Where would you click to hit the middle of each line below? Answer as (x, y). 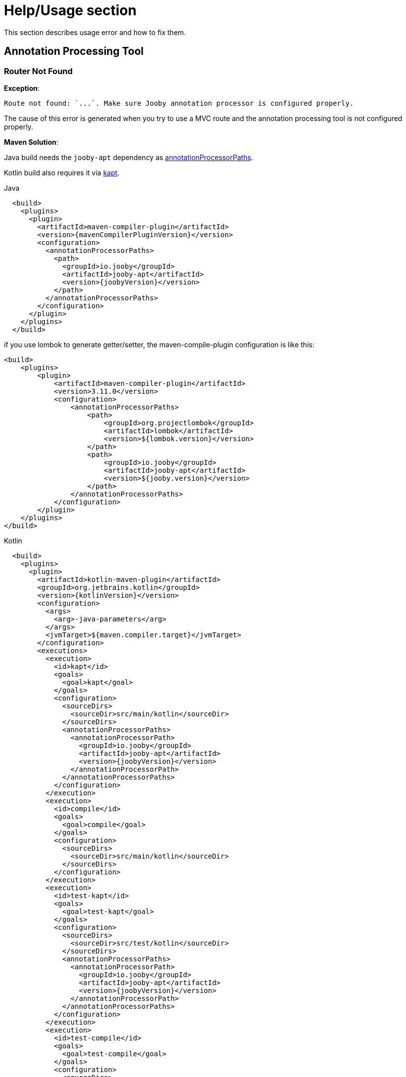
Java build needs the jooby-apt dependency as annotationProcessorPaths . (129, 157)
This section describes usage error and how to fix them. (95, 32)
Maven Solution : (31, 142)
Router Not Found (39, 71)
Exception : (22, 88)
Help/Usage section (70, 10)
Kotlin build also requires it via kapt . (62, 172)
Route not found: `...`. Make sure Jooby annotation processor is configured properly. (179, 103)
